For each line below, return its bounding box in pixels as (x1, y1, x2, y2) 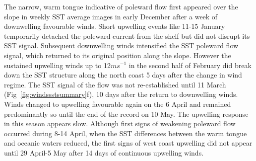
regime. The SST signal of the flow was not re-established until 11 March (4, 79, 226, 89)
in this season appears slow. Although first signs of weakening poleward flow (4, 118, 236, 129)
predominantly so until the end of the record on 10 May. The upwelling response (4, 108, 249, 119)
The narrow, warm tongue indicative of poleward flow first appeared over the (4, 1, 238, 11)
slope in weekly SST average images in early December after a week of (4, 11, 218, 21)
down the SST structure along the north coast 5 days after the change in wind (4, 70, 242, 80)
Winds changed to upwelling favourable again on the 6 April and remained (4, 98, 231, 109)
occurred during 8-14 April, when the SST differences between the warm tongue (4, 128, 247, 138)
